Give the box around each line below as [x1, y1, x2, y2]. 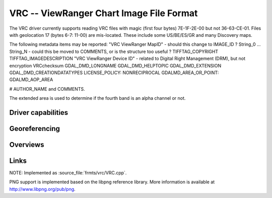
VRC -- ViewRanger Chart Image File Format [9, 8, 198, 19]
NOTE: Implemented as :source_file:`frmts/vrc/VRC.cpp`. [9, 170, 127, 176]
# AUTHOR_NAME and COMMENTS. [9, 86, 85, 92]
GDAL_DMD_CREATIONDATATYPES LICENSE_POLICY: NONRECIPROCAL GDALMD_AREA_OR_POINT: [9, 70, 219, 76]
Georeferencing [9, 124, 60, 133]
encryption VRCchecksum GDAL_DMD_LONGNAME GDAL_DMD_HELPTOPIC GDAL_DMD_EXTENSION [9, 62, 222, 69]
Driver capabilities [9, 108, 69, 117]
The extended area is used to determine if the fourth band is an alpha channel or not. [9, 95, 186, 101]
